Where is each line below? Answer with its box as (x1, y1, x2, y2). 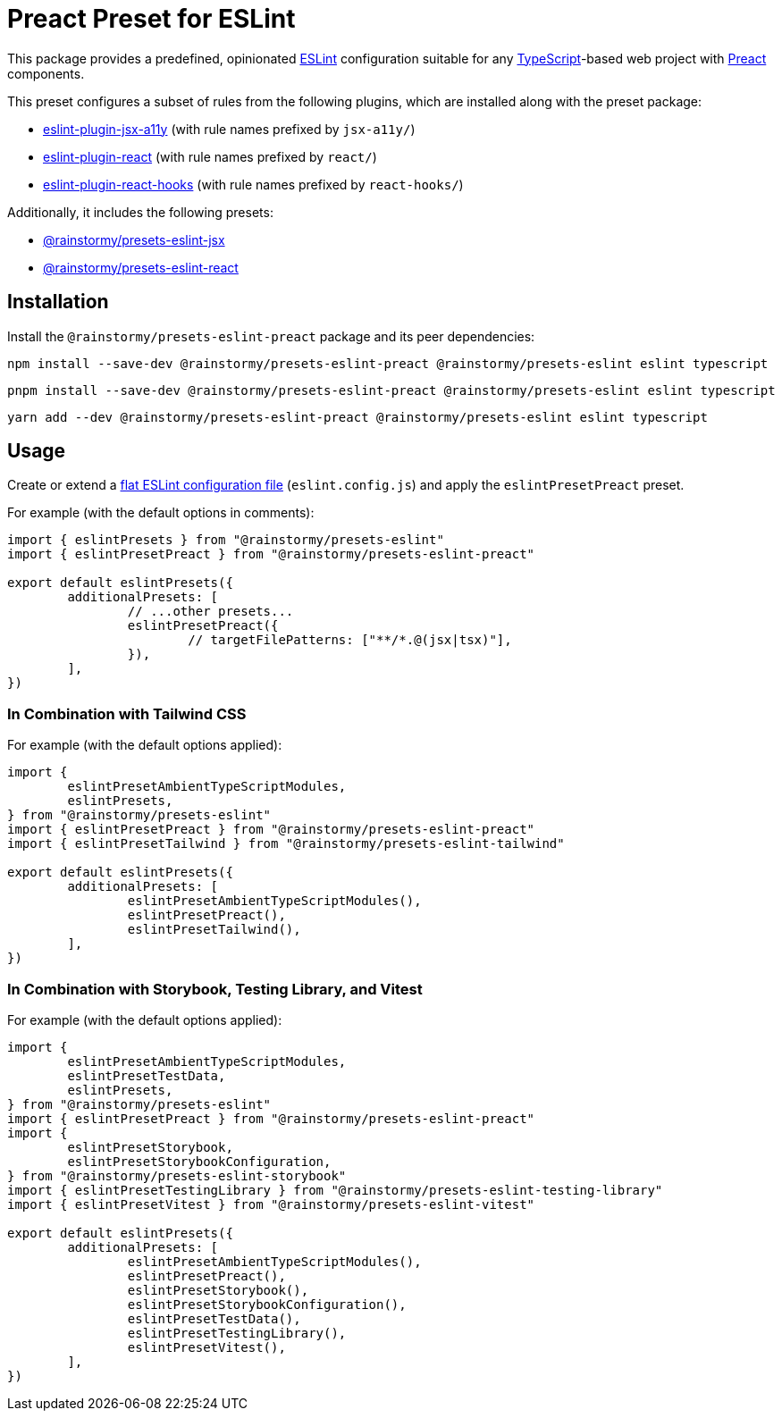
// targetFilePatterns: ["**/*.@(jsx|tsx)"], (188, 633, 512, 648)
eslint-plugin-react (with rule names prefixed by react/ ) (43, 148, 377, 164)
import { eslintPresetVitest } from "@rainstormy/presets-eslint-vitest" (7, 1196, 535, 1212)
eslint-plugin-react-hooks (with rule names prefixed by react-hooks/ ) (43, 176, 464, 192)
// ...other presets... (127, 604, 294, 619)
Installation (7, 290, 109, 314)
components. (7, 65, 85, 81)
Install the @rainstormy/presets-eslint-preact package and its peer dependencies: (7, 328, 535, 344)
